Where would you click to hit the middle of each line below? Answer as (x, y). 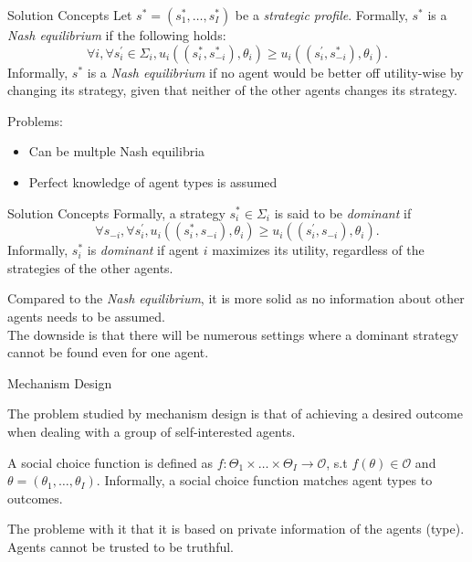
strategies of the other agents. (90, 267)
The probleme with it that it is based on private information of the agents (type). (236, 529)
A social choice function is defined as (110, 462)
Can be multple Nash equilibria (117, 151)
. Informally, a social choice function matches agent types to (264, 480)
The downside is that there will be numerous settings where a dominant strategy (233, 334)
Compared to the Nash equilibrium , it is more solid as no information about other (236, 298)
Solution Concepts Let (70, 15)
